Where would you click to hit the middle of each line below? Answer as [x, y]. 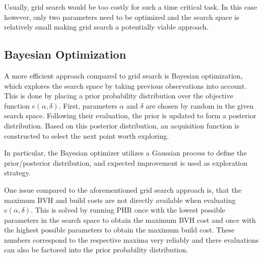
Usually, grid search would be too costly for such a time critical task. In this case [131, 7]
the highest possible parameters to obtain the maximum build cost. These [120, 230]
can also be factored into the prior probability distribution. [96, 250]
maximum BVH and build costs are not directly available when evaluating [120, 200]
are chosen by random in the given [200, 105]
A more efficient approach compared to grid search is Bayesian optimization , [124, 75]
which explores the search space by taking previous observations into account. [125, 85]
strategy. [18, 173]
